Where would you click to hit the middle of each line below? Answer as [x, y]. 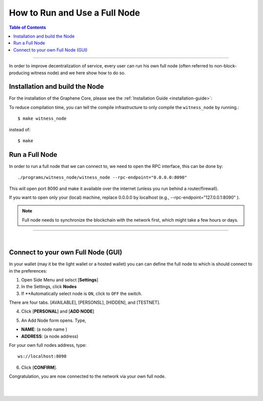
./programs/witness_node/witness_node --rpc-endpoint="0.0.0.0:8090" [103, 178]
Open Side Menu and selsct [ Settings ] [60, 280]
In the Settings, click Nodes [49, 287]
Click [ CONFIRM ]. [39, 367]
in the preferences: [28, 271]
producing [19, 73]
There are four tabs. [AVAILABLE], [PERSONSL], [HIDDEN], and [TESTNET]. [85, 302]
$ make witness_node [42, 119]
